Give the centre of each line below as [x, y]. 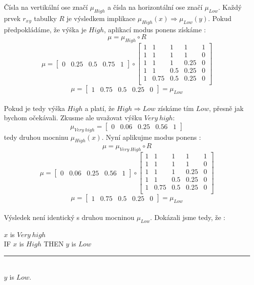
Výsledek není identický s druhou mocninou [69, 217]
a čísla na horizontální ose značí [155, 7]
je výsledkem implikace [101, 18]
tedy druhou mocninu [36, 137]
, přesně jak [226, 108]
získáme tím [176, 108]
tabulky [45, 18]
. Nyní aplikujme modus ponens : [151, 137]
